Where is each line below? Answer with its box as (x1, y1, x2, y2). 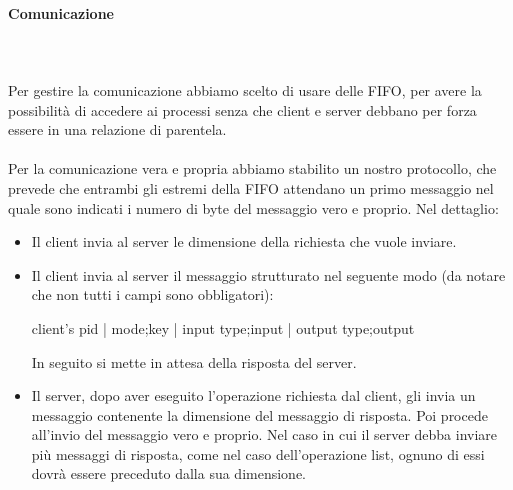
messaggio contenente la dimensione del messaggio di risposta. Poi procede (31, 404, 488, 425)
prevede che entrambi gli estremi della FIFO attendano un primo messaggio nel (8, 177, 494, 198)
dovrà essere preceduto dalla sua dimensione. (31, 463, 306, 484)
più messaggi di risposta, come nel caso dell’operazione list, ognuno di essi (31, 443, 485, 464)
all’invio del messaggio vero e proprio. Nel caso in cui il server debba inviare (31, 424, 498, 445)
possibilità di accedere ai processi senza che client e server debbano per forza (8, 99, 477, 120)
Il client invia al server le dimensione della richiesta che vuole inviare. (31, 231, 457, 252)
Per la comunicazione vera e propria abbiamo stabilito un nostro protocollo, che (8, 158, 497, 179)
